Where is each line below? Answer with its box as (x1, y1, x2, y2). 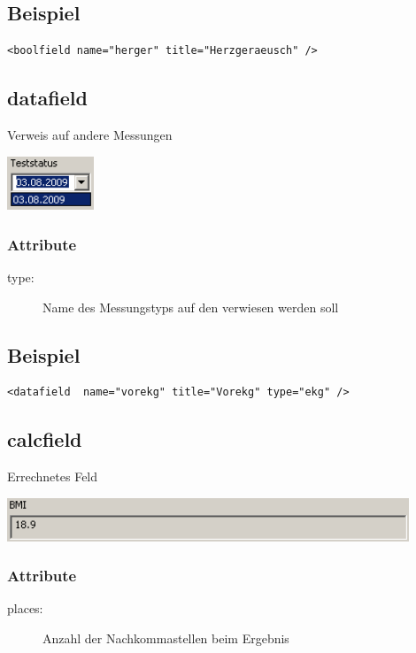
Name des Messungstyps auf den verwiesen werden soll (42, 297, 339, 316)
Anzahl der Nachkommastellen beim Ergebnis (42, 629, 289, 648)
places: (7, 599, 43, 618)
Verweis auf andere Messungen (7, 126, 173, 143)
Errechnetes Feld (7, 467, 98, 486)
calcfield (7, 426, 82, 453)
